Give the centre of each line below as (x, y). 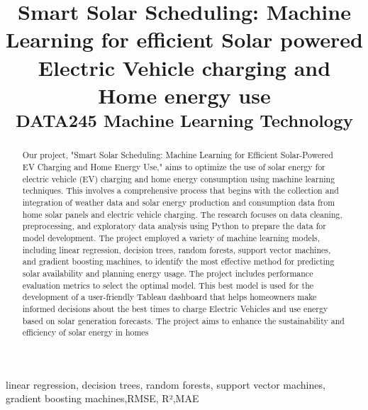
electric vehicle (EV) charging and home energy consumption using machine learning (179, 178)
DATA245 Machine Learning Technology (184, 120)
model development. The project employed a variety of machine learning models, (171, 237)
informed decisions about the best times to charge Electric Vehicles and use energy (175, 308)
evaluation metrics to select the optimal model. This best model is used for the (168, 285)
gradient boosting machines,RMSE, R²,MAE (102, 398)
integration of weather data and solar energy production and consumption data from (179, 203)
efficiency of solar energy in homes (85, 332)
